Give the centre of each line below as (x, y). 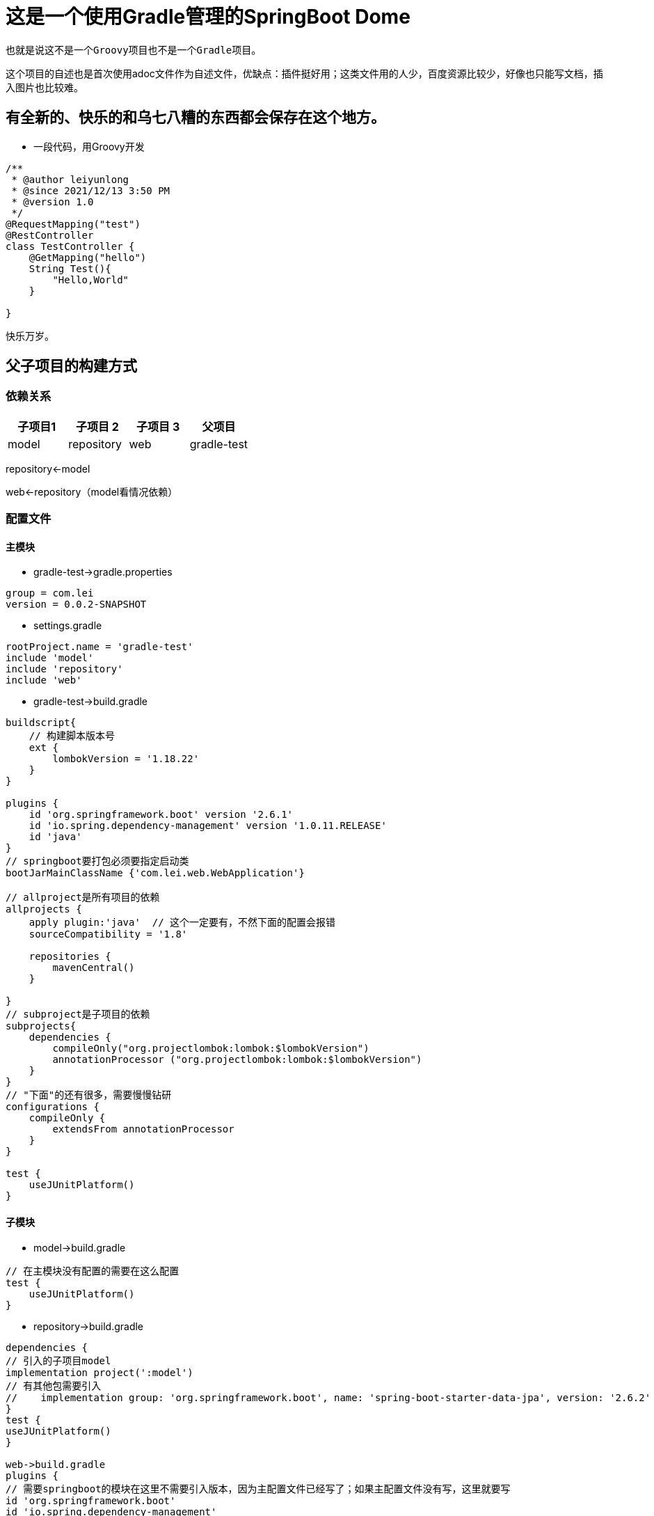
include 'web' (44, 680)
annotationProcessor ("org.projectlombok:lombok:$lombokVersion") (237, 1060)
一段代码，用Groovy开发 (89, 146)
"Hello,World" (91, 279)
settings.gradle (68, 626)
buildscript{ (41, 723)
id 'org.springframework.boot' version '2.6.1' (161, 815)
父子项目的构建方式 (71, 366)
